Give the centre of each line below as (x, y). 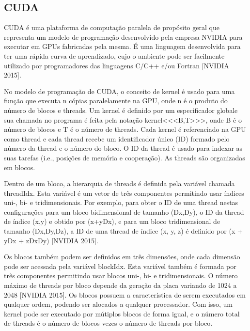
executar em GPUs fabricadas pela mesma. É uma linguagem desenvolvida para (122, 46)
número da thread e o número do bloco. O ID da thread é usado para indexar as (123, 148)
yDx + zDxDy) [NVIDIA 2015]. (51, 240)
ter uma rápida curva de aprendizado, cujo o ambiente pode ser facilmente (114, 55)
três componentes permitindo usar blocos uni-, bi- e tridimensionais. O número (121, 276)
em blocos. (20, 167)
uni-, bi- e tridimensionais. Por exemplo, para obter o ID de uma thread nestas (121, 202)
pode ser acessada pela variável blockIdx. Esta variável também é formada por (120, 266)
